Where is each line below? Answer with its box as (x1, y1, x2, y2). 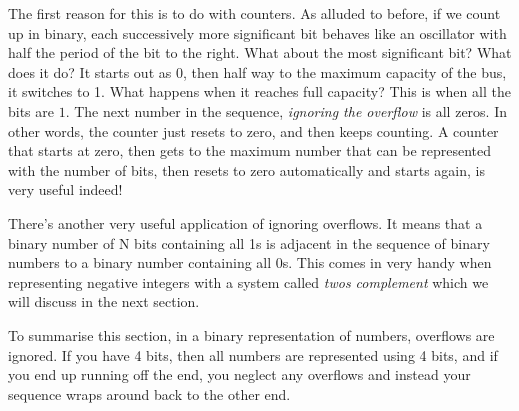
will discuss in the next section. (8, 291, 200, 312)
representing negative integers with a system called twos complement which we (8, 271, 489, 292)
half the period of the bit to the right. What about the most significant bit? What (8, 42, 512, 63)
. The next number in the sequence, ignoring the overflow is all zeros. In (65, 100, 508, 121)
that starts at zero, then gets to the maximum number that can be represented (8, 140, 492, 161)
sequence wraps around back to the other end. (8, 383, 291, 404)
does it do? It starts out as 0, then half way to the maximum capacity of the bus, (8, 61, 507, 82)
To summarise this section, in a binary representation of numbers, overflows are (8, 324, 495, 345)
